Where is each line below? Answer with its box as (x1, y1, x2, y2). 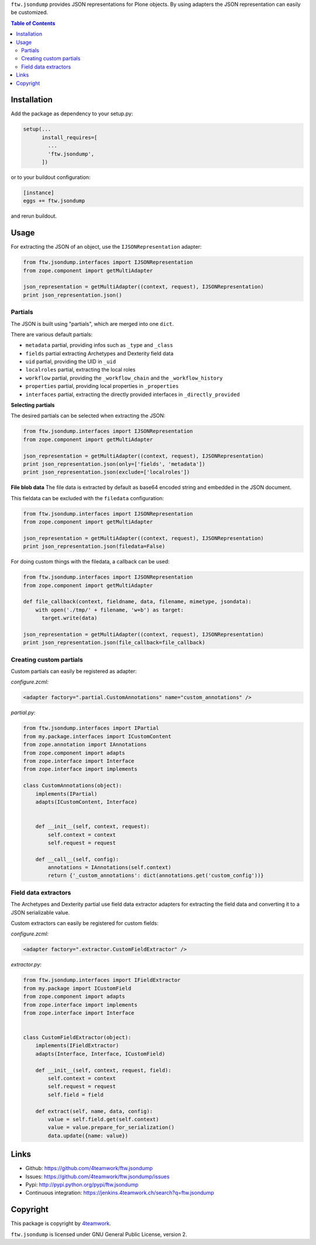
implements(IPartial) (35, 790, 98, 797)
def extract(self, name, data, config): (35, 1108, 153, 1115)
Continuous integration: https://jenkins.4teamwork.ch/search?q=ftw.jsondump (25, 1189, 215, 1196)
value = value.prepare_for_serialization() (47, 1124, 175, 1131)
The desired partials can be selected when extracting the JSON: (11, 412, 166, 419)
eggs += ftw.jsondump (23, 198, 85, 204)
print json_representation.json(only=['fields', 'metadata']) (23, 460, 205, 467)
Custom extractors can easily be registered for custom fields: (11, 919, 159, 927)
